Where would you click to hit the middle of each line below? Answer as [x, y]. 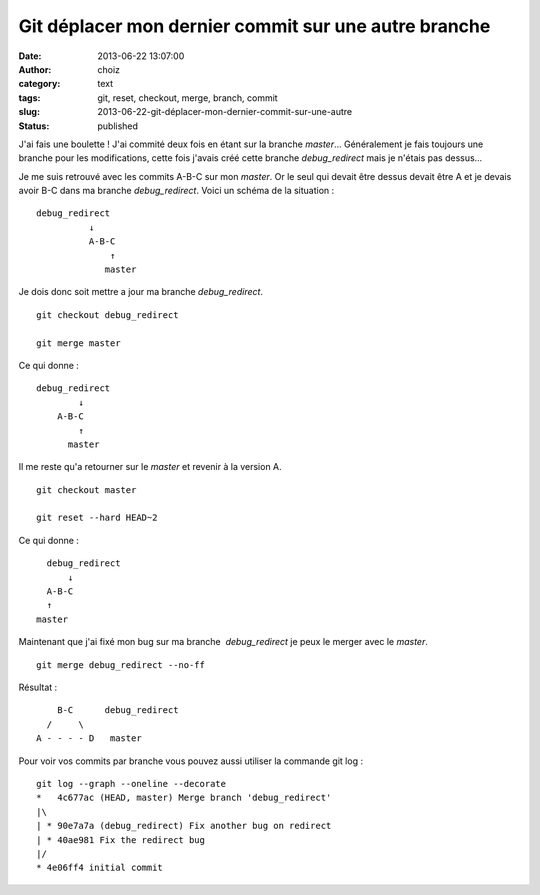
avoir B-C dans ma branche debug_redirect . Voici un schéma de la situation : [176, 191]
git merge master [78, 343]
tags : [29, 97]
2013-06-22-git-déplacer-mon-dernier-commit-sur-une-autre [225, 112]
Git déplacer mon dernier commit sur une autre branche [254, 26]
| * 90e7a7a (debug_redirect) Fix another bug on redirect [184, 826]
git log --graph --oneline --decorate [131, 783]
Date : [30, 56]
